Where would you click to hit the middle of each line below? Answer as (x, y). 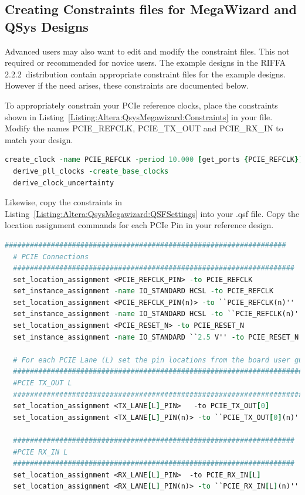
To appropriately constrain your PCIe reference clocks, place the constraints (141, 105)
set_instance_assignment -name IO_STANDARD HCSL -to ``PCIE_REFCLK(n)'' (158, 314)
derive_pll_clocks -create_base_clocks (91, 171)
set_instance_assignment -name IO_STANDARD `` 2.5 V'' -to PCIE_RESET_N (156, 337)
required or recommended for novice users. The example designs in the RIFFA (145, 62)
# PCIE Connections (51, 257)
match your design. (39, 139)
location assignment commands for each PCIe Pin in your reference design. (139, 225)
